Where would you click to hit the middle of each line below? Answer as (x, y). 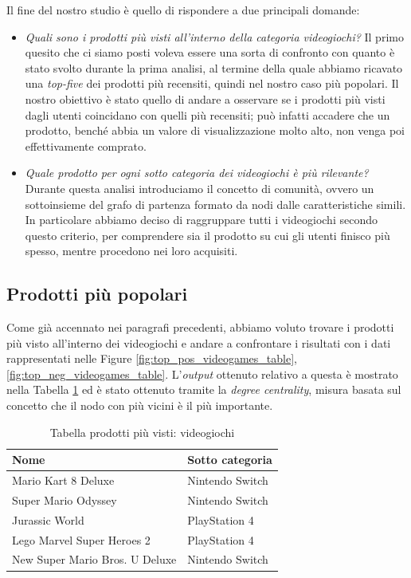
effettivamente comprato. (86, 145)
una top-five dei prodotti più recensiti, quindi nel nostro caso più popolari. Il (212, 83)
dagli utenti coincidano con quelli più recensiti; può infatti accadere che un (207, 114)
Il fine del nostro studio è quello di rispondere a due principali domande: (183, 10)
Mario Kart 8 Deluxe (63, 480)
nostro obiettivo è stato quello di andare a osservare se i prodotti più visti (205, 98)
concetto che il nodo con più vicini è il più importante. (140, 405)
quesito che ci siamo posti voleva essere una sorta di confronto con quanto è (210, 52)
